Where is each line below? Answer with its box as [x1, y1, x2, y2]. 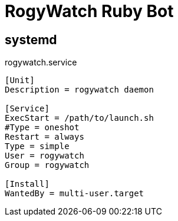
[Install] [5, 179, 50, 189]
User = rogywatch [5, 151, 84, 161]
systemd [5, 32, 57, 47]
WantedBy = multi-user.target [5, 189, 144, 199]
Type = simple [5, 141, 70, 151]
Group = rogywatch [5, 160, 90, 170]
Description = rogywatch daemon [5, 85, 154, 95]
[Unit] [5, 75, 35, 85]
